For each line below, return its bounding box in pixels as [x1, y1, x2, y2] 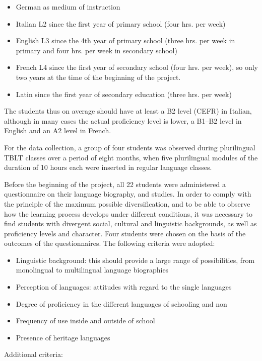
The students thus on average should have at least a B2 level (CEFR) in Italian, [4, 106, 252, 116]
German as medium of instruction [16, 2, 120, 12]
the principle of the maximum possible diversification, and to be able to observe [4, 198, 250, 209]
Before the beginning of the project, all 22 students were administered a [4, 178, 226, 189]
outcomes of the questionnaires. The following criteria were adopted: [4, 238, 215, 248]
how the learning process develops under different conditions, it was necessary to [4, 208, 253, 219]
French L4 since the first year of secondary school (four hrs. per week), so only [16, 62, 258, 72]
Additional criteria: [4, 349, 63, 359]
